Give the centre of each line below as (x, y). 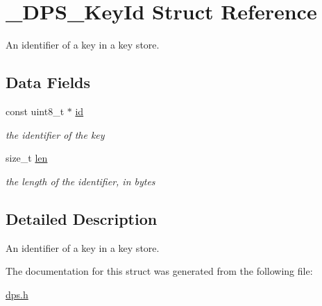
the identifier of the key (55, 134)
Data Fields (48, 82)
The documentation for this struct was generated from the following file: (159, 271)
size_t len (27, 158)
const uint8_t (35, 111)
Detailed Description (82, 218)
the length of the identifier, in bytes (80, 181)
